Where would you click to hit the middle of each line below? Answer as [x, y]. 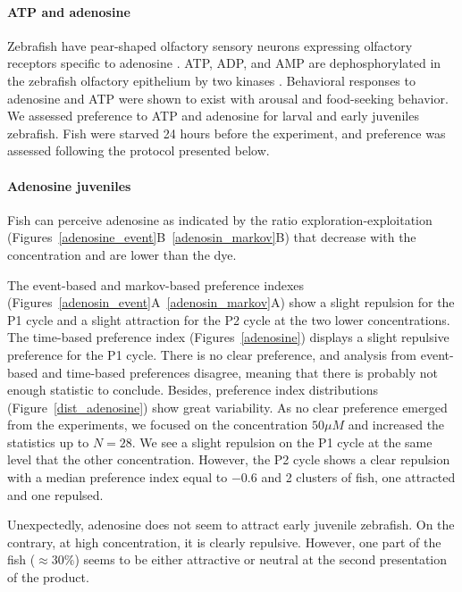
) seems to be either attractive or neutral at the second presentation [261, 559]
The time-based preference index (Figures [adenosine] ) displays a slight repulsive [228, 337]
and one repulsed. [55, 494]
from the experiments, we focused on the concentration [158, 425]
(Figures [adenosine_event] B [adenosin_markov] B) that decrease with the [212, 237]
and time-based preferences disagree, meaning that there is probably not [240, 372]
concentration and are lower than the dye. [122, 254]
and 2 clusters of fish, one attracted [358, 477]
